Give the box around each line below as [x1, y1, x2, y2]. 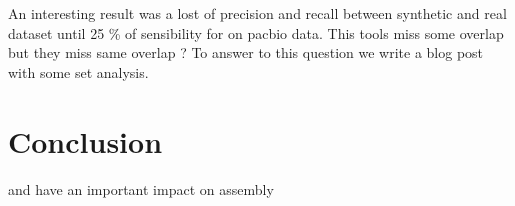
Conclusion [8, 120, 163, 161]
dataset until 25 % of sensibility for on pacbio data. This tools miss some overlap [8, 22, 504, 43]
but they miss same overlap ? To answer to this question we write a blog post [8, 42, 484, 63]
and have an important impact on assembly [8, 178, 274, 199]
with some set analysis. [8, 61, 149, 82]
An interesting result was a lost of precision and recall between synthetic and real [8, 3, 507, 23]
